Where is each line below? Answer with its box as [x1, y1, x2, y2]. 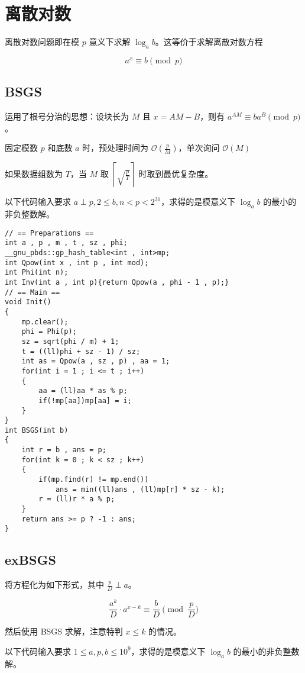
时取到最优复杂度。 [138, 168, 213, 180]
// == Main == [5, 288, 60, 297]
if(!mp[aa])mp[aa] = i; [38, 396, 132, 405]
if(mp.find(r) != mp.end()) [38, 475, 149, 484]
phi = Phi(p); [21, 327, 77, 336]
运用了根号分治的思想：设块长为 [5, 110, 129, 123]
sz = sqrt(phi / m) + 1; [21, 337, 119, 346]
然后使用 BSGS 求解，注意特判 [5, 625, 123, 637]
